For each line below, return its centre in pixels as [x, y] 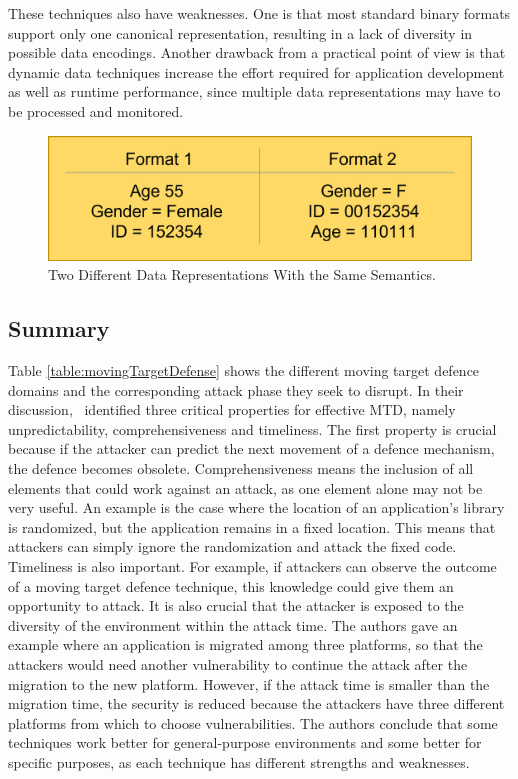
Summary [59, 328]
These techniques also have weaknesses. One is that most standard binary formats [259, 13]
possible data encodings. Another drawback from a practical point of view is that [257, 52]
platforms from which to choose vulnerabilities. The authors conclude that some [253, 722]
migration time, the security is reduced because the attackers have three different [256, 703]
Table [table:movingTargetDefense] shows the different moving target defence [244, 370]
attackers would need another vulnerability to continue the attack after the [238, 663]
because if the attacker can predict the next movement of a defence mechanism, [251, 448]
